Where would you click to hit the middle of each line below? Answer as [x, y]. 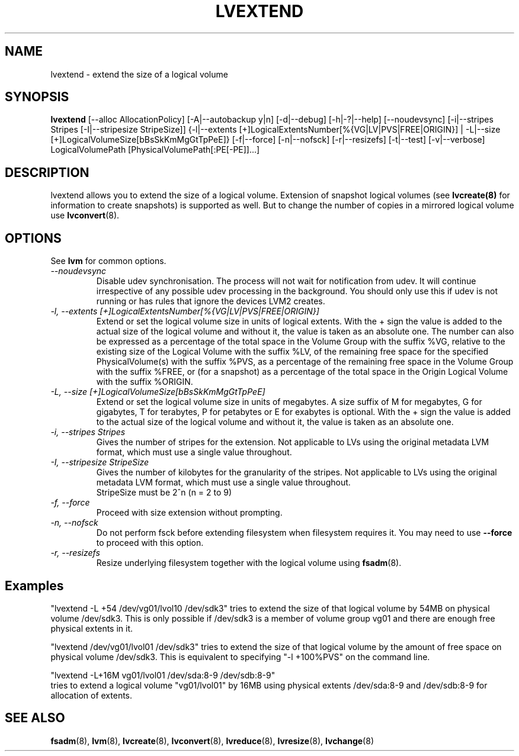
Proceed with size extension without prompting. [189, 513]
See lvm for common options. [108, 261]
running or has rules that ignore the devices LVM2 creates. [211, 301]
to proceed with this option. [150, 543]
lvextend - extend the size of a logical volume [139, 74]
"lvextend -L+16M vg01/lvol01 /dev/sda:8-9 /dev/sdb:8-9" [163, 675]
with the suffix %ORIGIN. [145, 382]
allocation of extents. [92, 695]
